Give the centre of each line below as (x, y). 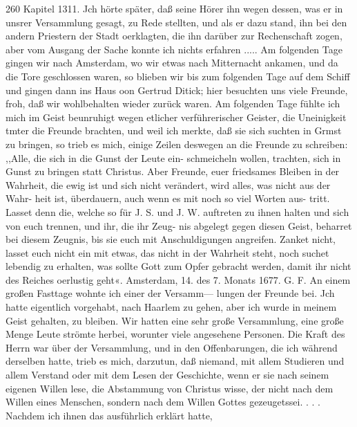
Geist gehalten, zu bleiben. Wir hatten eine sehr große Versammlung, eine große (175, 320)
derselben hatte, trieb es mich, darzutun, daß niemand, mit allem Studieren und (175, 361)
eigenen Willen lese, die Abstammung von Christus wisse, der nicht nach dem (170, 388)
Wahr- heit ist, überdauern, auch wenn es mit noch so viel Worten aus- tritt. (168, 198)
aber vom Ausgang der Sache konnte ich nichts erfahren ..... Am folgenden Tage (174, 49)
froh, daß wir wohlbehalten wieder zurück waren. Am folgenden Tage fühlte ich (173, 103)
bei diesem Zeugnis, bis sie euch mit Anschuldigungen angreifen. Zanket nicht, (171, 239)
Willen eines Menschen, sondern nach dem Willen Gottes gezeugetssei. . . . (163, 402)
